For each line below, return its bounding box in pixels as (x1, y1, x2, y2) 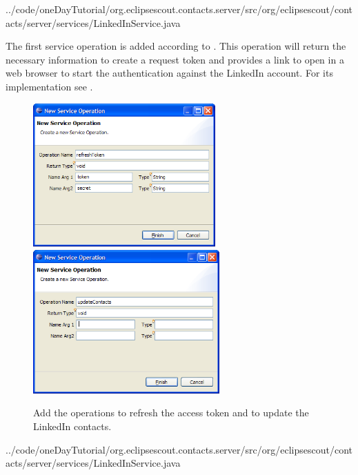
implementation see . (6, 79, 93, 93)
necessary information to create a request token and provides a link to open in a (6, 52, 344, 66)
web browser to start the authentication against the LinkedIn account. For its (6, 66, 333, 80)
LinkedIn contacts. (33, 419, 112, 434)
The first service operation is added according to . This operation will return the (6, 39, 346, 53)
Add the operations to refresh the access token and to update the (33, 405, 309, 420)
